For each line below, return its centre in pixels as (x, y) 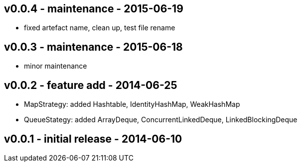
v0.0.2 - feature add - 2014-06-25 (91, 85)
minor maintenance (56, 66)
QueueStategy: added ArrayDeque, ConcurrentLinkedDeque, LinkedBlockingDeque (161, 120)
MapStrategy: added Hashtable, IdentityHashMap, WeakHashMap (132, 104)
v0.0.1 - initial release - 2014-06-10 (93, 139)
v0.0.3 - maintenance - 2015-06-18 (93, 47)
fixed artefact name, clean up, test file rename (100, 28)
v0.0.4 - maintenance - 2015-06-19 (94, 9)
